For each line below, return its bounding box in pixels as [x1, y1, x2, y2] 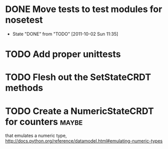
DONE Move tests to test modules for [5, 4, 162, 15]
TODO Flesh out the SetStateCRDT [5, 71, 151, 83]
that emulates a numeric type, [5, 132, 67, 139]
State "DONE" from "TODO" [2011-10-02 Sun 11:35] [12, 31, 119, 37]
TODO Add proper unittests [5, 49, 121, 60]
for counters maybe [5, 116, 83, 127]
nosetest [5, 14, 43, 26]
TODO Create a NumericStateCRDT [5, 105, 154, 117]
